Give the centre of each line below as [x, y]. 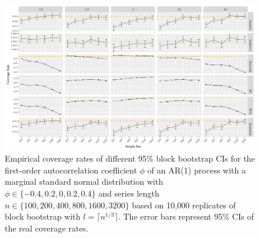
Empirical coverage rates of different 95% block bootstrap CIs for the [130, 158]
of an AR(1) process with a [197, 170]
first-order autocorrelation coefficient [71, 170]
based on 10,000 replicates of [184, 205]
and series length [129, 193]
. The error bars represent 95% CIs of [186, 216]
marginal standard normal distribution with [84, 181]
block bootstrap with [43, 216]
